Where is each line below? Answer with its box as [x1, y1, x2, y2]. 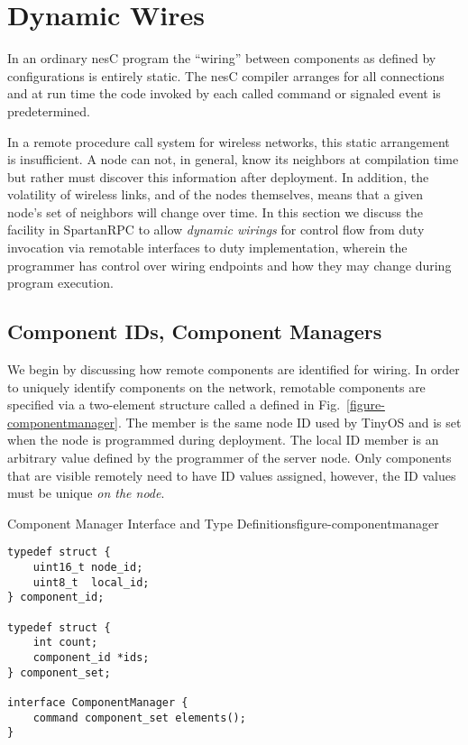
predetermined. [7, 101, 90, 120]
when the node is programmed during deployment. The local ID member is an [7, 430, 439, 449]
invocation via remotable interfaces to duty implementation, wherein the [7, 238, 408, 257]
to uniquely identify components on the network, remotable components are [7, 377, 426, 396]
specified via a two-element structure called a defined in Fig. [7, 395, 341, 414]
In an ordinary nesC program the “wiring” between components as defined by [7, 49, 436, 68]
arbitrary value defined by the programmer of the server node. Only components [7, 448, 452, 467]
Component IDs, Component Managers [7, 317, 382, 345]
